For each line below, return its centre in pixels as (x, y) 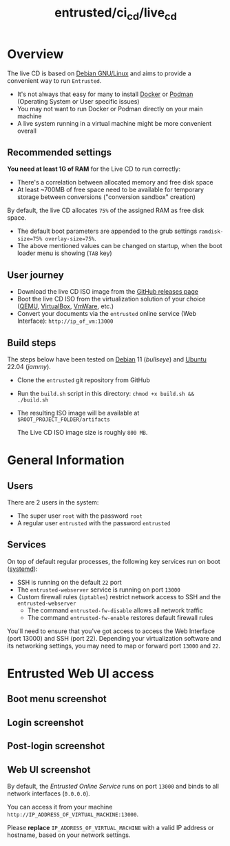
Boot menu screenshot (57, 699)
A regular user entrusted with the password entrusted (94, 523)
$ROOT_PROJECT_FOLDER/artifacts (63, 420)
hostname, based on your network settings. (69, 835)
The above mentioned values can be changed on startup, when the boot (119, 246)
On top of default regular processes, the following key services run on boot (114, 561)
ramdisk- (211, 232)
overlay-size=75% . (71, 238)
